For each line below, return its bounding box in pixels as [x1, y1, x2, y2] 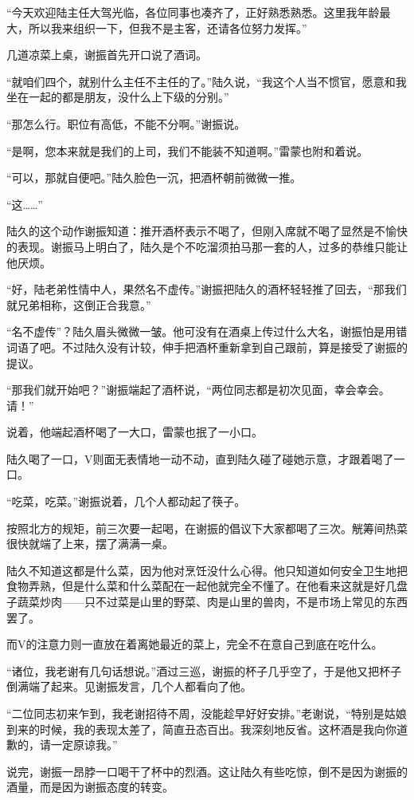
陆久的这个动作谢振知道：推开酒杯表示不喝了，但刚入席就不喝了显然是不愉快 [6, 223, 408, 239]
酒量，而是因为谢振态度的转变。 [6, 778, 174, 795]
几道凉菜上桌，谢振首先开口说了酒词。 [6, 46, 207, 63]
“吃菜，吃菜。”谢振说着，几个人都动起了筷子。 [6, 493, 246, 510]
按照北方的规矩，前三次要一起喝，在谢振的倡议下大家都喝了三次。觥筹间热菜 [6, 519, 408, 536]
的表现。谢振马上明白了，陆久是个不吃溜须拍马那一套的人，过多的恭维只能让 [6, 238, 408, 254]
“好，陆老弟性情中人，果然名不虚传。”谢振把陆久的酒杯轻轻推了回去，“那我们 [6, 281, 407, 298]
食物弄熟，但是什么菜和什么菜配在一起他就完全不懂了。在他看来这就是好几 [6, 577, 396, 594]
